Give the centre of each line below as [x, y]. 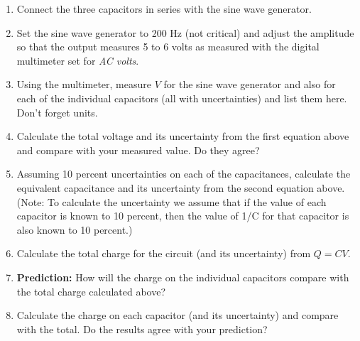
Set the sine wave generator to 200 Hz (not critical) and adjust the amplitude [185, 32]
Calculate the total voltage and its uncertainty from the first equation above [183, 136]
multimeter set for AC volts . [78, 60]
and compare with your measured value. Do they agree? [138, 150]
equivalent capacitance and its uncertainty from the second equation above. [181, 187]
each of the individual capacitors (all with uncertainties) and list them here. [182, 98]
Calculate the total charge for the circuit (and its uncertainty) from [164, 253]
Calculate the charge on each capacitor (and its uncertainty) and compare [178, 315]
